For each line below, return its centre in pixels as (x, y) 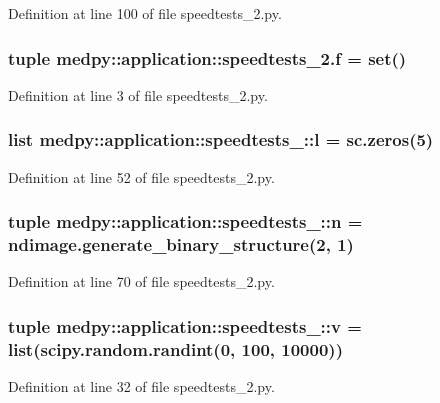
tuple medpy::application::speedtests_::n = (185, 221)
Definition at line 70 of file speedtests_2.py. (141, 281)
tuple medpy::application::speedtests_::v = (185, 325)
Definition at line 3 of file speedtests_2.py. (138, 94)
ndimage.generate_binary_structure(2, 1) (181, 244)
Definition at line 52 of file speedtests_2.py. (141, 176)
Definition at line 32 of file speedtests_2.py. (141, 386)
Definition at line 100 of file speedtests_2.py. (145, 13)
